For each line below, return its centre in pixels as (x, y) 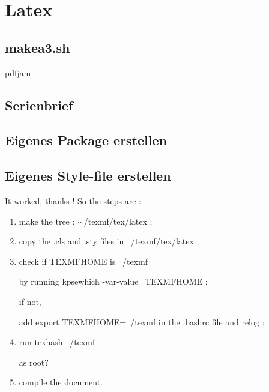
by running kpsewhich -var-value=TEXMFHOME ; (113, 281)
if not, (30, 301)
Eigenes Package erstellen (86, 140)
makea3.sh (38, 47)
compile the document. (61, 382)
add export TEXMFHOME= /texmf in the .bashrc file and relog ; (142, 321)
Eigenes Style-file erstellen (88, 176)
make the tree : (47, 221)
